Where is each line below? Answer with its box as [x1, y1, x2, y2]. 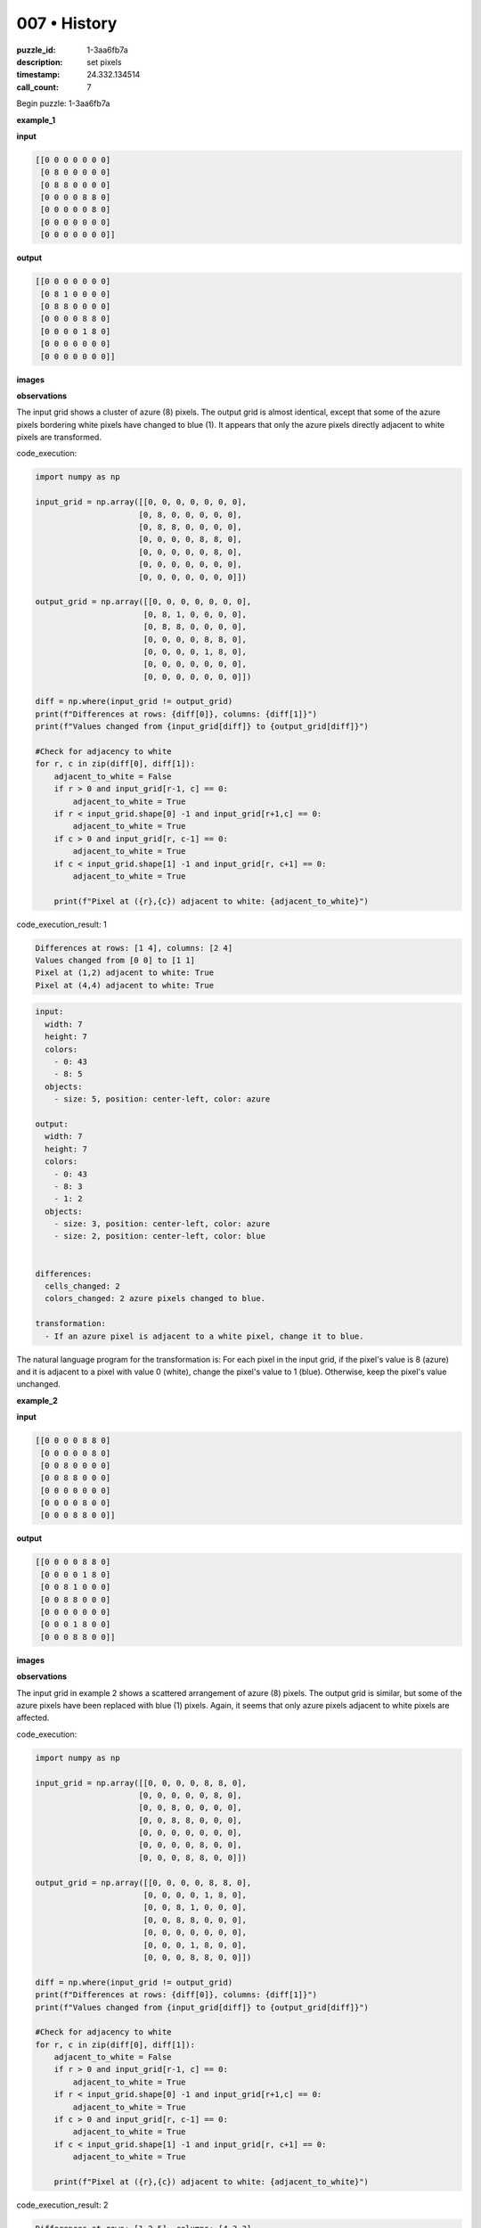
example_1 [16, 114, 56, 125]
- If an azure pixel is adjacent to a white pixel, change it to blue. [45, 1331, 364, 1341]
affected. [16, 1712, 50, 1724]
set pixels [86, 56, 122, 67]
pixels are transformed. [16, 432, 102, 443]
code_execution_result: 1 [16, 919, 107, 930]
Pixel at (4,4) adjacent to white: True [35, 980, 214, 990]
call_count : [16, 81, 60, 93]
